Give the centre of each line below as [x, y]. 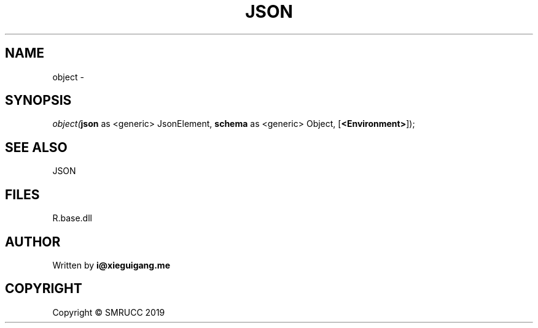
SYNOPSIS [38, 101]
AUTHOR [33, 242]
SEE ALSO [36, 147]
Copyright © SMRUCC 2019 [109, 312]
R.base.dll [72, 218]
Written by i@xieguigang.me [111, 265]
